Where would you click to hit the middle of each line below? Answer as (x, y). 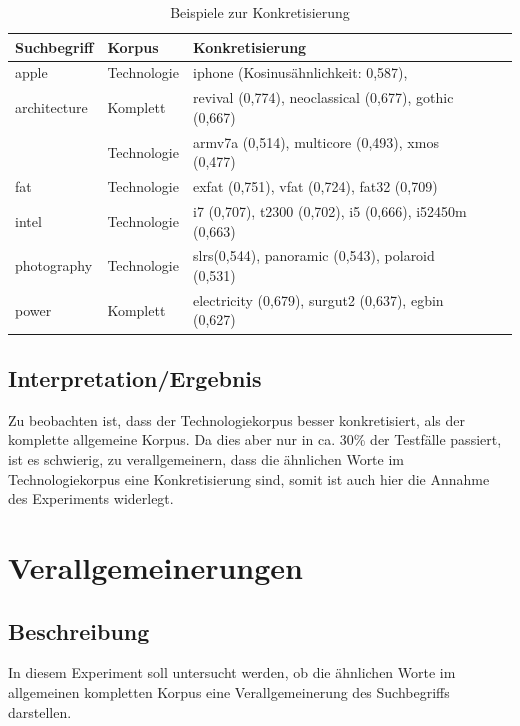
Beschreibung (79, 630)
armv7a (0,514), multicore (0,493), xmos (315, 141)
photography (54, 265)
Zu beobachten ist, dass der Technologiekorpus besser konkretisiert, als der (237, 419)
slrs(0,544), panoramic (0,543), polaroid (313, 255)
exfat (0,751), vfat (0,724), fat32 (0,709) (315, 186)
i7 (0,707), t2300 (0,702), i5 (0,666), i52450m (329, 211)
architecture (51, 107)
